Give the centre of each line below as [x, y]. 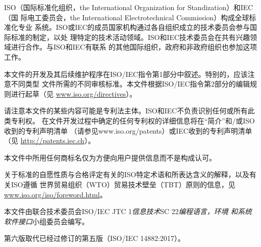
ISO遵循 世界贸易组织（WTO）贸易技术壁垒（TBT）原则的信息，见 [123, 184]
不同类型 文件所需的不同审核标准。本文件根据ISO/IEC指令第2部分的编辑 [130, 84]
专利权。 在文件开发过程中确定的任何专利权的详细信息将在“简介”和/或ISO [133, 120]
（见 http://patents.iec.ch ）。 [50, 140]
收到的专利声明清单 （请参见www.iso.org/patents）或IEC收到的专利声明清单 [128, 130]
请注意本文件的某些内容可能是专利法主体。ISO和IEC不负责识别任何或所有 [126, 111]
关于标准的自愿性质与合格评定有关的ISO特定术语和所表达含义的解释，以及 [127, 174]
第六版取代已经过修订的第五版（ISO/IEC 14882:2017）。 [94, 238]
